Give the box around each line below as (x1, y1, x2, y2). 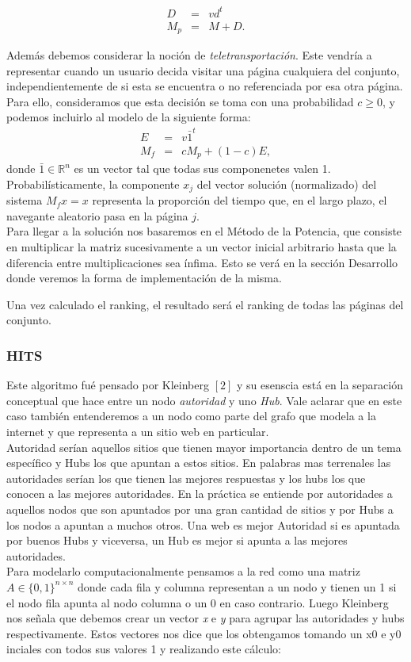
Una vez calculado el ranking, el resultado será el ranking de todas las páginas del (6, 296, 404, 312)
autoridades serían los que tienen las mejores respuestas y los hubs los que (6, 469, 366, 486)
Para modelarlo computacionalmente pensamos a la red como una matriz (6, 563, 360, 580)
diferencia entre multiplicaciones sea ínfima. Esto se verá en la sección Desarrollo (6, 254, 398, 270)
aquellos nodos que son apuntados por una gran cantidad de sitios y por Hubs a (6, 500, 394, 517)
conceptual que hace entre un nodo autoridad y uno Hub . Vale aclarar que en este (6, 392, 402, 408)
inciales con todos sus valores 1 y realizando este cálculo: (6, 641, 281, 657)
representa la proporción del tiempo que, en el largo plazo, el (92, 192, 387, 209)
